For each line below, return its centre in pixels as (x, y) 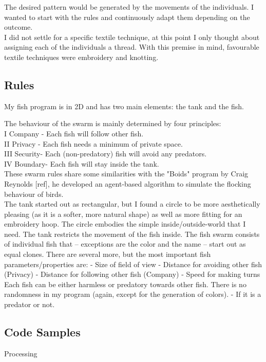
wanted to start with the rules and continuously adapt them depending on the (127, 17)
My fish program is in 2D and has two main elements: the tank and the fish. (124, 106)
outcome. (18, 27)
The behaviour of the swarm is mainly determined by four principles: (113, 123)
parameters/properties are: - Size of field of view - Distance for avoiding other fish (133, 264)
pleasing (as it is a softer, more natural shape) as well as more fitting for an (123, 214)
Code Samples (42, 332)
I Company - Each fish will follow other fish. (74, 133)
